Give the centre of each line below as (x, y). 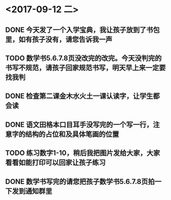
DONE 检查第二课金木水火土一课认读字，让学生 (79, 96)
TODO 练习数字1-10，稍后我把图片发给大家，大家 (83, 153)
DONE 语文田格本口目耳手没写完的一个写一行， (79, 124)
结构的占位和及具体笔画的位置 (72, 134)
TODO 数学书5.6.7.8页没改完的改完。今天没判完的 (83, 58)
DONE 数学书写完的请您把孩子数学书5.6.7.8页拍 (80, 181)
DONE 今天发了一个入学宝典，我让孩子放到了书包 (83, 30)
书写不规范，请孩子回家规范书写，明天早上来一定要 (85, 67)
